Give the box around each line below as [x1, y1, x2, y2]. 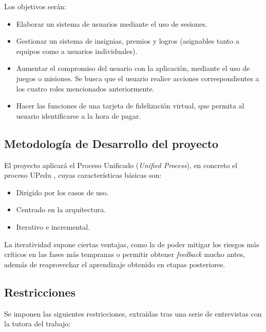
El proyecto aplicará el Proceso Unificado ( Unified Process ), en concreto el [4, 159, 238, 170]
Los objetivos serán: [4, 1, 67, 11]
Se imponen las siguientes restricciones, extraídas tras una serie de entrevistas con [4, 308, 262, 319]
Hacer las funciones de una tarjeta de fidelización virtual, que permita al [16, 100, 244, 111]
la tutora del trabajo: [4, 318, 71, 329]
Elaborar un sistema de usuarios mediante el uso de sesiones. [16, 18, 207, 29]
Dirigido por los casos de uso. [16, 187, 109, 197]
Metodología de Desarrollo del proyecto [4, 135, 219, 151]
